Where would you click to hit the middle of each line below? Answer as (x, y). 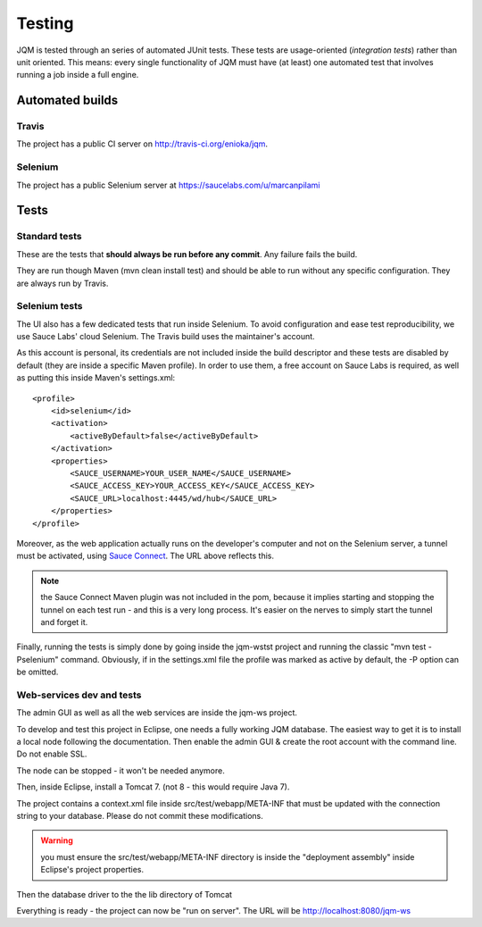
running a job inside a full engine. (78, 75)
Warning (57, 840)
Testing (45, 23)
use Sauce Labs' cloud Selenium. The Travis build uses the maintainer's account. (166, 337)
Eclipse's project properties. (92, 870)
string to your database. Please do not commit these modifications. (140, 815)
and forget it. (64, 622)
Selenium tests (50, 306)
